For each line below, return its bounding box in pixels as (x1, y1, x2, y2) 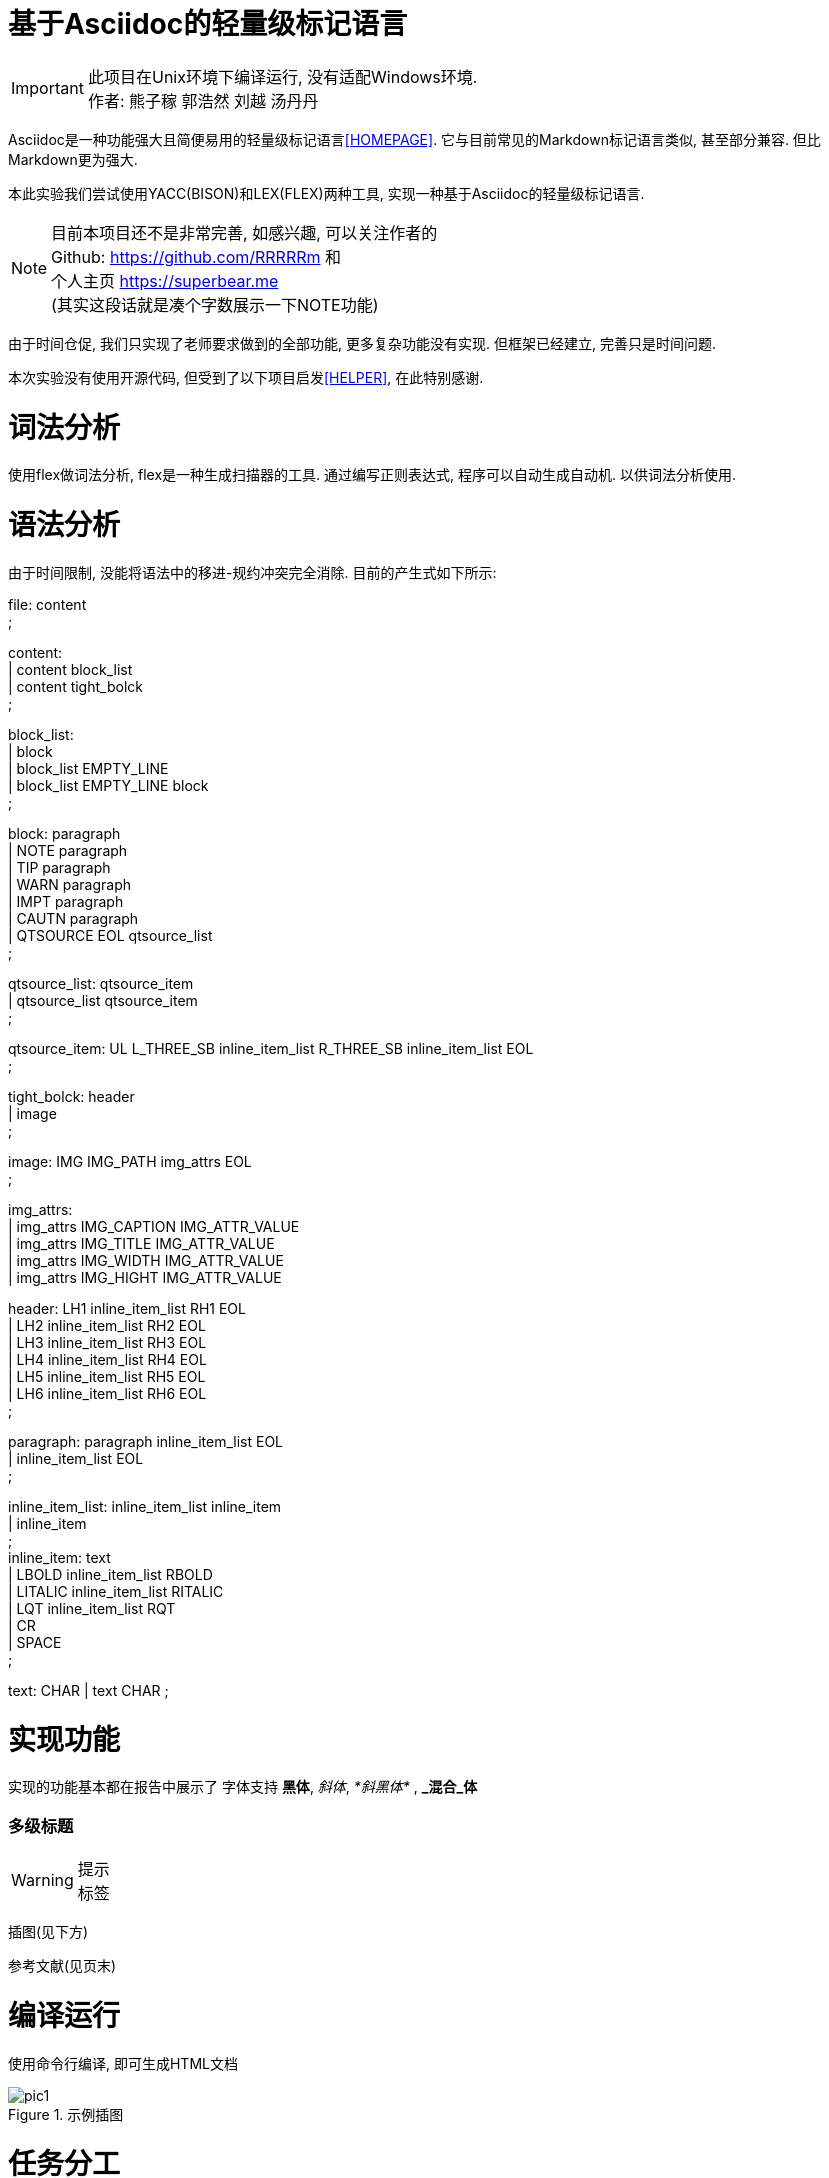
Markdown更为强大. (8, 150, 138, 168)
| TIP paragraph (8, 858, 111, 876)
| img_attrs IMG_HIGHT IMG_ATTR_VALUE (8, 1268, 282, 1286)
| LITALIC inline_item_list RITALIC (8, 1582, 224, 1600)
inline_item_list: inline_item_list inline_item (8, 1497, 282, 1515)
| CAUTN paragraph (8, 909, 139, 927)
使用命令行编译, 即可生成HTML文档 (8, 2054, 238, 2072)
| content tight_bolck (8, 677, 143, 695)
